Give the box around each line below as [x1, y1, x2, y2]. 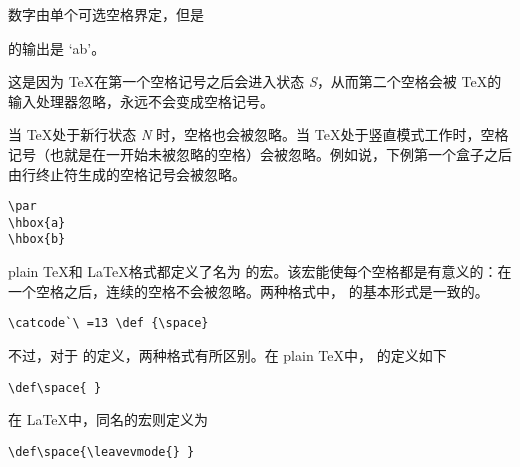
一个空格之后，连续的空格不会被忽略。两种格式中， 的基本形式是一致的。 [8, 280, 489, 301]
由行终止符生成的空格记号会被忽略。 [8, 163, 246, 184]
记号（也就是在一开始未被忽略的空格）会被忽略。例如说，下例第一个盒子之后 [8, 143, 512, 164]
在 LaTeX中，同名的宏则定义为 [8, 409, 209, 430]
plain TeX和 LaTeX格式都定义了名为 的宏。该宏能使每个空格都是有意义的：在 [8, 261, 512, 282]
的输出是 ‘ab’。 [8, 37, 106, 58]
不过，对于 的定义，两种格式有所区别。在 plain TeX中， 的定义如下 [8, 344, 447, 365]
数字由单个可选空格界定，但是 [8, 4, 204, 24]
